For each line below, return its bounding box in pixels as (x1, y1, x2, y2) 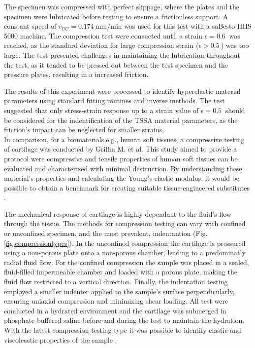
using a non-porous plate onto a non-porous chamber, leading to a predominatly (4, 247, 246, 258)
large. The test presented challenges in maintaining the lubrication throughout (4, 49, 240, 60)
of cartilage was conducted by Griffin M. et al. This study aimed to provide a (4, 144, 237, 154)
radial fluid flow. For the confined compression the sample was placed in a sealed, (4, 257, 249, 267)
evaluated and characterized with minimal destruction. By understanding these (4, 163, 242, 173)
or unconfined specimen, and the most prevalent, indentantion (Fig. (4, 228, 208, 238)
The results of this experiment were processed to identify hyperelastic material (4, 85, 241, 96)
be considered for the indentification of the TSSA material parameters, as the (4, 115, 238, 125)
